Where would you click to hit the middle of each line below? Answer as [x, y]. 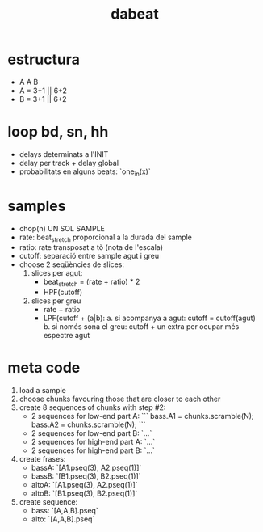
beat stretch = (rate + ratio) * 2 [92, 283]
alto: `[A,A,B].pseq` [63, 519]
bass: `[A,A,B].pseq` [65, 511]
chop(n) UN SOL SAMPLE [62, 228]
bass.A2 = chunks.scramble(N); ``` [88, 424]
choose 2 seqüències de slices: [71, 264]
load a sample [42, 391]
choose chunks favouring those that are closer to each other [120, 399]
